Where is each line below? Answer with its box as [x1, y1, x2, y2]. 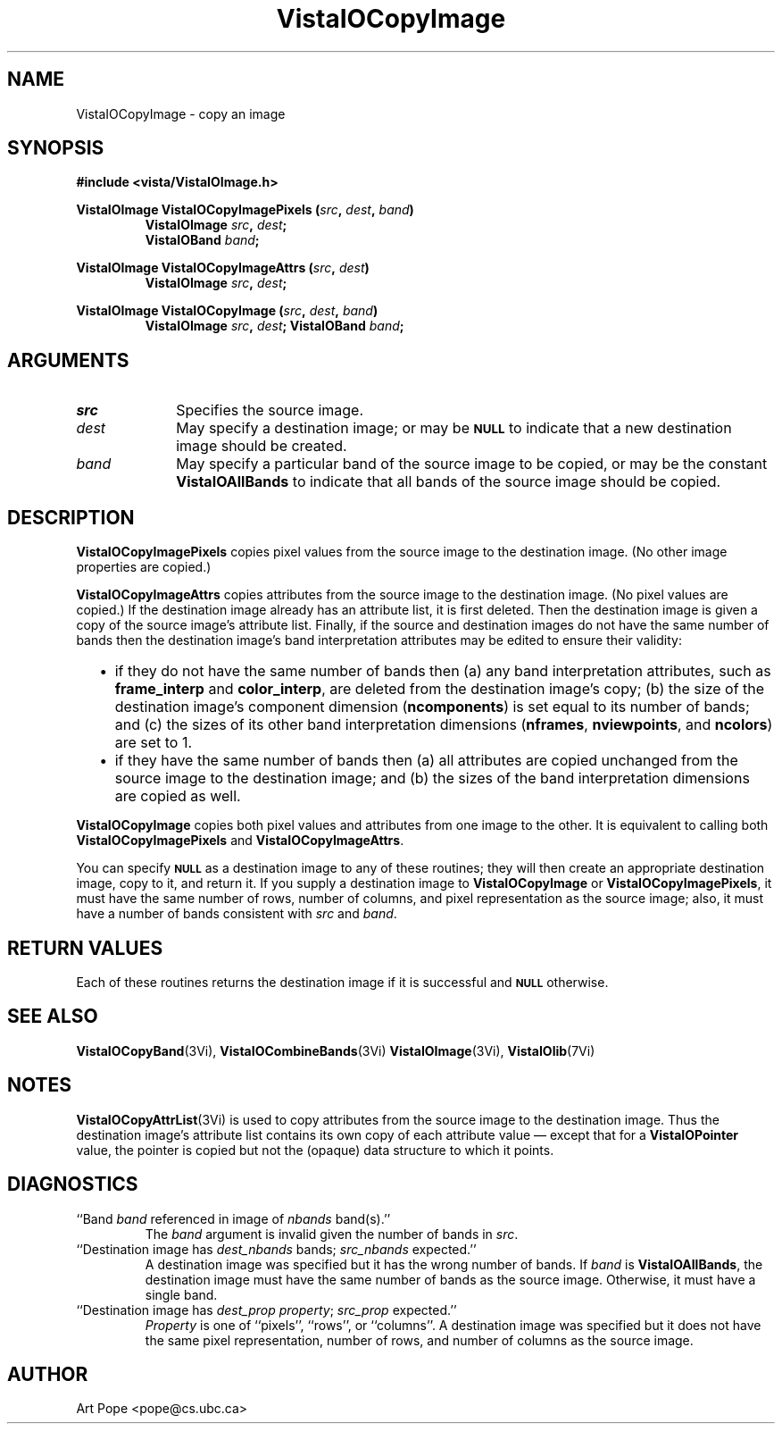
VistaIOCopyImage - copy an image [76, 105, 286, 121]
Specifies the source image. [176, 401, 364, 420]
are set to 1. [114, 733, 193, 752]
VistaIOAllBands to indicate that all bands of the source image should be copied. [176, 473, 721, 491]
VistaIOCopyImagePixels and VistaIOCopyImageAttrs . [76, 833, 404, 849]
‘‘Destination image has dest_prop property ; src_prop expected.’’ [76, 1301, 457, 1318]
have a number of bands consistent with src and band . [76, 906, 397, 922]
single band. [145, 1286, 218, 1302]
